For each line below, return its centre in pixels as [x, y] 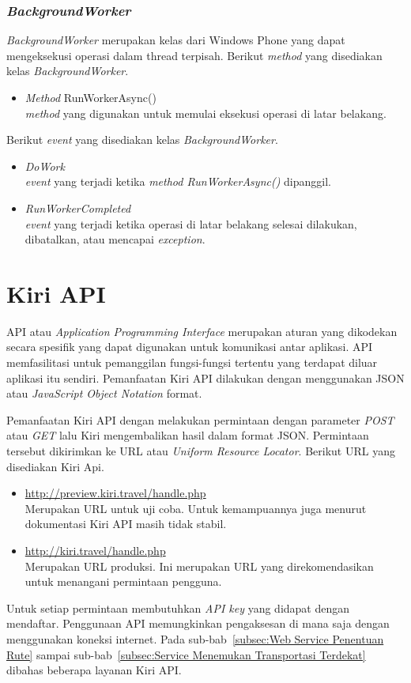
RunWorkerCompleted [78, 208]
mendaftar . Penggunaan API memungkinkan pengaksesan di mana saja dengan [198, 623]
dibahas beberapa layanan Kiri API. [94, 670]
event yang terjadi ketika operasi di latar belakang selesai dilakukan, [191, 223]
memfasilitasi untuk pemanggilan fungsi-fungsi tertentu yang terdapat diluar [192, 362]
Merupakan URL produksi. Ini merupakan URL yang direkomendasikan [199, 566]
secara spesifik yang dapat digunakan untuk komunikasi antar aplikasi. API [190, 347]
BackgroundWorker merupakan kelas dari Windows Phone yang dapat [176, 40]
